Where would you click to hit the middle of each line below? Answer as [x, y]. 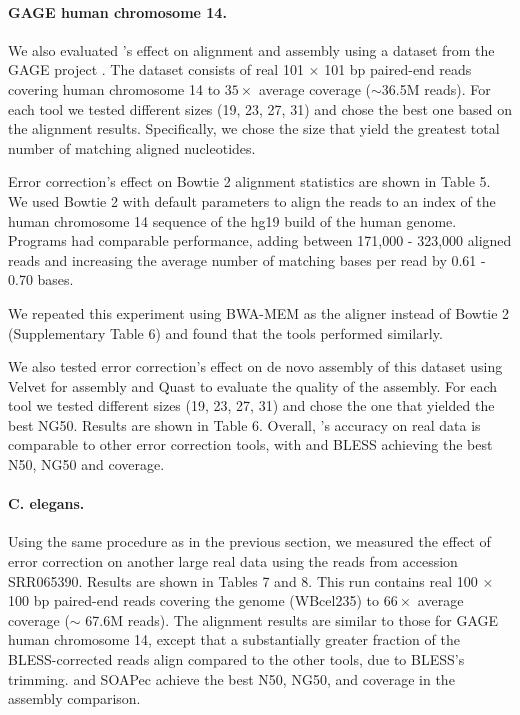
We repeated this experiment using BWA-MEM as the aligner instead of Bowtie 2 [259, 312]
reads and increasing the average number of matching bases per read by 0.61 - [247, 259]
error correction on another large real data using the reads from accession [233, 561]
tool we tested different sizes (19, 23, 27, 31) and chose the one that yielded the [251, 405]
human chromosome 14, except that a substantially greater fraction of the [234, 639]
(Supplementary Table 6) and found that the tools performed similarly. [225, 332]
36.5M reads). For [436, 88]
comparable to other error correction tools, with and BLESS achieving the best [250, 444]
